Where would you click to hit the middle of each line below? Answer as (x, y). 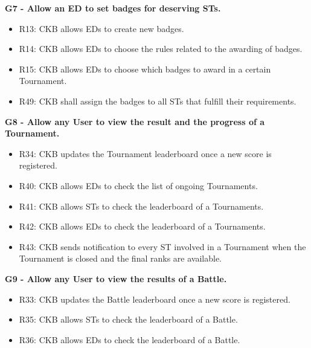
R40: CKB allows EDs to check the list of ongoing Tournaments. (138, 185)
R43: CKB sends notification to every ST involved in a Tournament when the (162, 246)
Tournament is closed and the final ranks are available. (120, 258)
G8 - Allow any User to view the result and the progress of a (135, 121)
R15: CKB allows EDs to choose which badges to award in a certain (145, 69)
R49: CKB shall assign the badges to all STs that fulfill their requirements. (158, 101)
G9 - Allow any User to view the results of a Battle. (116, 278)
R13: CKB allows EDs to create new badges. (101, 28)
